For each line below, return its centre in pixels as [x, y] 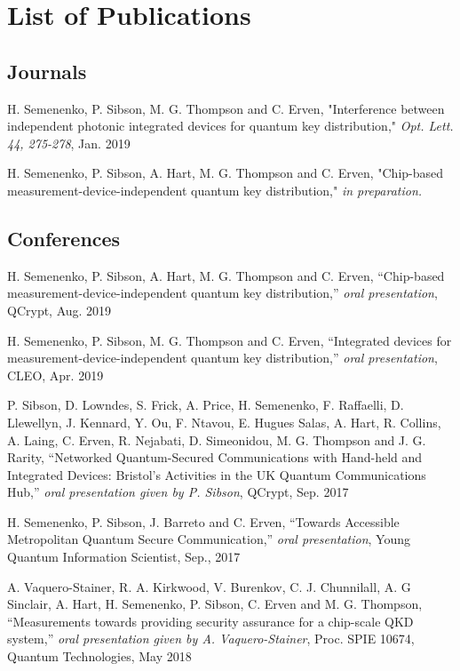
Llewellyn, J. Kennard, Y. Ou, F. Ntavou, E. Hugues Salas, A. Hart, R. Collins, [224, 422]
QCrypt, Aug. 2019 [59, 310]
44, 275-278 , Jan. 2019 [69, 143]
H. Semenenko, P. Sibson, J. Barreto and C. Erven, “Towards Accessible [203, 521]
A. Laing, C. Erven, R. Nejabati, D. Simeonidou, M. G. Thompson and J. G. [217, 439]
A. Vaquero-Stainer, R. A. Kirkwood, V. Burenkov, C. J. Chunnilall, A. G [209, 586]
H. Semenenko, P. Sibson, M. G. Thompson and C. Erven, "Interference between [226, 108]
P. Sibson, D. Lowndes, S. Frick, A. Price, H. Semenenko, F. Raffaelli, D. [206, 405]
